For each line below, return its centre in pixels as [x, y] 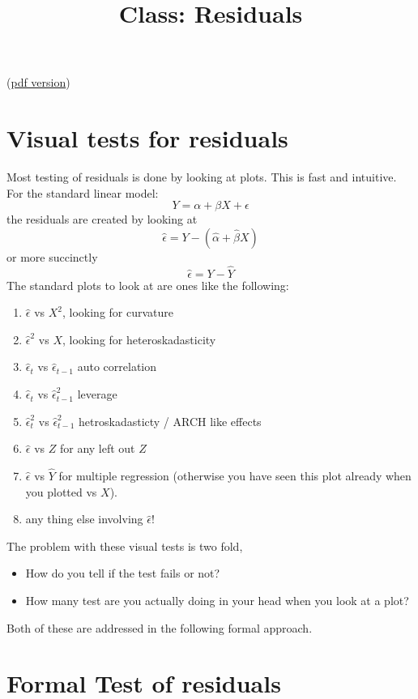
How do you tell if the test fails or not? [123, 573]
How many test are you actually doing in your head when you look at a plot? [217, 601]
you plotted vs [61, 491]
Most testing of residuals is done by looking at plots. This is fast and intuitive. [202, 177]
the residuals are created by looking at [102, 219]
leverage [97, 394]
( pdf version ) [38, 82]
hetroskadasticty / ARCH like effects [170, 421]
